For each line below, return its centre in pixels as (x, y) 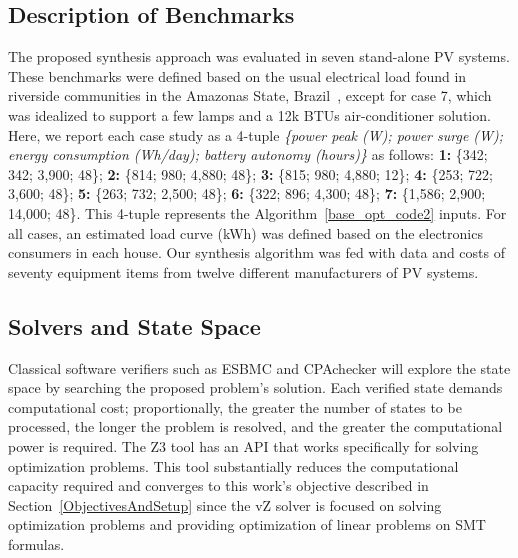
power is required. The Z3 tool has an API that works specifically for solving (243, 445)
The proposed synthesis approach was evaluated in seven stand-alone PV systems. (259, 56)
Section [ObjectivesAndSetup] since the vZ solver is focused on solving (225, 504)
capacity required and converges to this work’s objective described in (218, 485)
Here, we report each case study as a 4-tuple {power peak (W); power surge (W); (256, 134)
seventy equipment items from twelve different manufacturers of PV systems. (243, 271)
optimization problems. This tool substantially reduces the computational (233, 465)
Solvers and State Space (134, 325)
